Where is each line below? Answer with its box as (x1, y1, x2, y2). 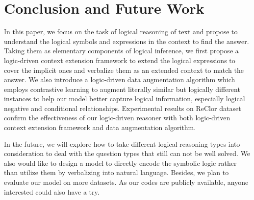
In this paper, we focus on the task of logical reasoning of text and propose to (4, 26, 238, 37)
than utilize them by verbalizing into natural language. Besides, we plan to (4, 167, 229, 178)
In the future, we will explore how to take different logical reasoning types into (4, 138, 240, 149)
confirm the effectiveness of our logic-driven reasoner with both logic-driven (4, 112, 230, 123)
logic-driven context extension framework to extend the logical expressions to (4, 55, 235, 65)
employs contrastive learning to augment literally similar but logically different (4, 84, 240, 94)
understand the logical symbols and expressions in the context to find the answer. (4, 36, 249, 46)
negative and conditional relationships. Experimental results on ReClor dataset (4, 103, 241, 113)
